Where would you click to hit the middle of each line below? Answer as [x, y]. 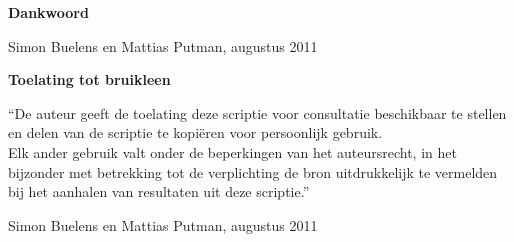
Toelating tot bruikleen [89, 79]
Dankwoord [48, 12]
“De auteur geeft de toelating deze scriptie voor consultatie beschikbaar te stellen [257, 112]
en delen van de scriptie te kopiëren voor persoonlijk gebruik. [195, 132]
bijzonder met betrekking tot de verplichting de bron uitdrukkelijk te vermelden [253, 171]
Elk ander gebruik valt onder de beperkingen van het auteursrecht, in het [232, 151]
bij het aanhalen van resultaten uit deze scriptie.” [159, 191]
